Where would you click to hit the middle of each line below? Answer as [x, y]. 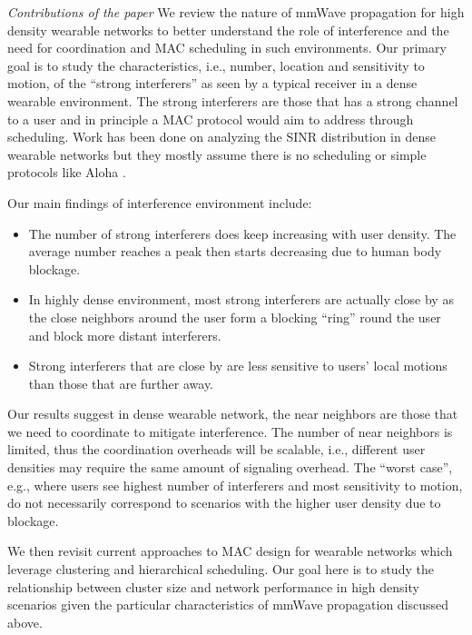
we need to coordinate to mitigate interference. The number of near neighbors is [230, 431]
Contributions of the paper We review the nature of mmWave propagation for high [236, 12]
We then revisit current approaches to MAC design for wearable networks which [230, 551]
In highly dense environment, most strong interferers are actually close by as [241, 299]
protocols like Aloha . [67, 172]
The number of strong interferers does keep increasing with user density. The [242, 233]
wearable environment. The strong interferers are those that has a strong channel [233, 100]
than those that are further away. [121, 383]
